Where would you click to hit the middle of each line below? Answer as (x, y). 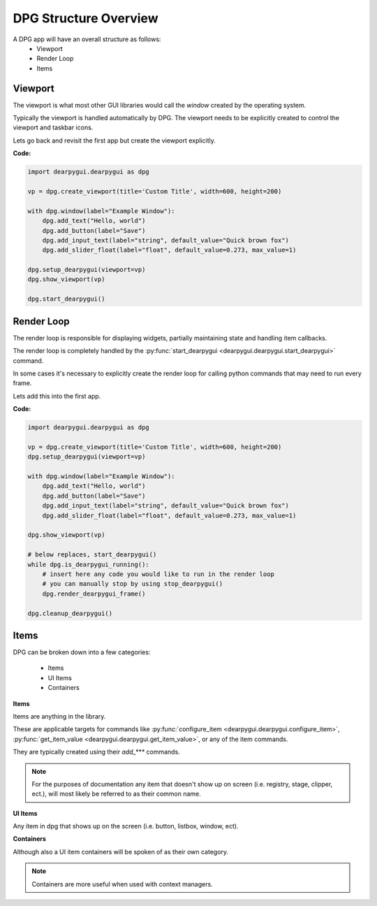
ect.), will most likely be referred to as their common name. (117, 794)
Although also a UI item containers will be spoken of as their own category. (121, 851)
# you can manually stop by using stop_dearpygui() (133, 584)
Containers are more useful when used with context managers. (122, 884)
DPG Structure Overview (86, 18)
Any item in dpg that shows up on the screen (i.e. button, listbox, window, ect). (126, 826)
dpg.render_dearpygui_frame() (94, 594)
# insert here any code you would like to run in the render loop (158, 574)
